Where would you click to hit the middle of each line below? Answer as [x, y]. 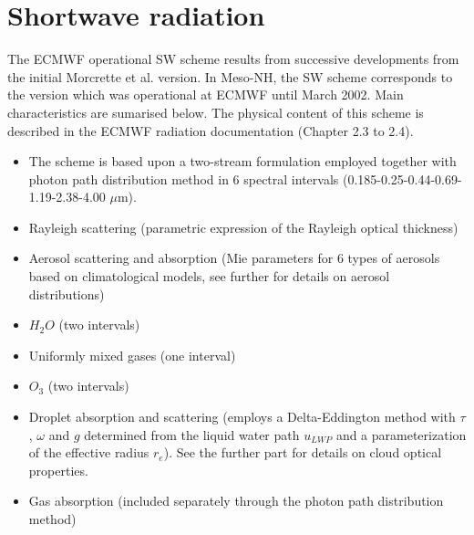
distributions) [67, 294]
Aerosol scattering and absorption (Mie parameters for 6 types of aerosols [234, 258]
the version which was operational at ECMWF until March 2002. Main [206, 94]
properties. [58, 470]
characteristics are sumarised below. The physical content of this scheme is [216, 112]
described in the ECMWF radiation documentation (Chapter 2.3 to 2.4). [211, 130]
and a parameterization [401, 434]
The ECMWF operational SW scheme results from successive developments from [233, 59]
